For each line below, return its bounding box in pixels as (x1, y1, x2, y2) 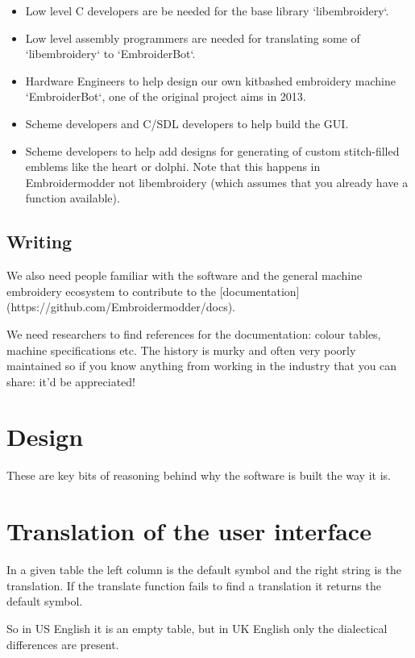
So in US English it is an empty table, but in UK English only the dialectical (6, 619, 388, 636)
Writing (6, 229, 73, 254)
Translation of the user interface (6, 514, 371, 548)
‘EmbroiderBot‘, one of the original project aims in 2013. (25, 88, 306, 105)
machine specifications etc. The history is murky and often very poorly (6, 341, 356, 358)
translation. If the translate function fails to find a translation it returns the (6, 577, 381, 593)
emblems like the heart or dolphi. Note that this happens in (25, 158, 321, 175)
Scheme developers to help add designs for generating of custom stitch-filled (25, 142, 400, 159)
